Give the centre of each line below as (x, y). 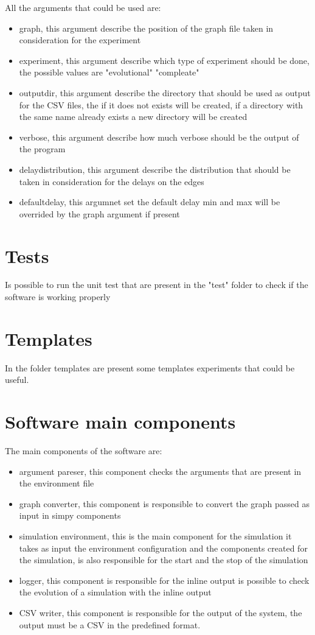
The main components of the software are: (84, 451)
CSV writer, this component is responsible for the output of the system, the (161, 612)
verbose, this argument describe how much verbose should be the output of (159, 137)
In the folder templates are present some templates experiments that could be (150, 367)
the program (42, 149)
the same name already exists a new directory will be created (133, 117)
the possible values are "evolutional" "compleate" (109, 72)
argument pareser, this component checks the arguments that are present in (160, 471)
